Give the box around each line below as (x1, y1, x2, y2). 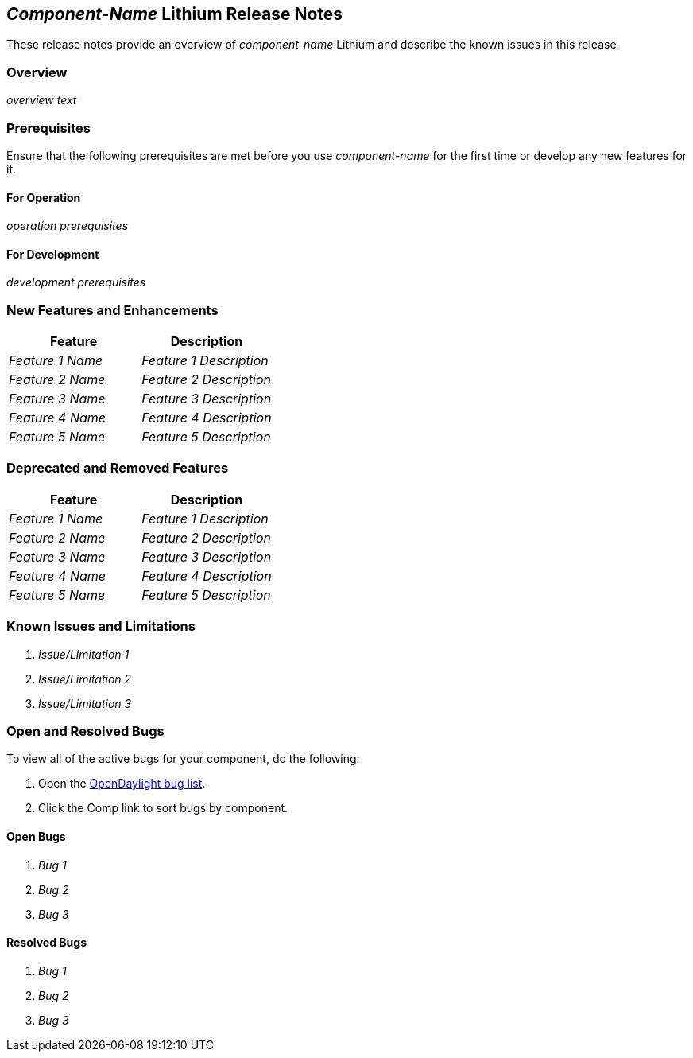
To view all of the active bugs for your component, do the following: (6, 752, 360, 766)
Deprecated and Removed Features (6, 460, 229, 476)
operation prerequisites (6, 219, 129, 233)
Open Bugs (6, 829, 66, 843)
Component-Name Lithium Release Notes (6, 4, 343, 24)
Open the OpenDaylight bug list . (38, 776, 206, 791)
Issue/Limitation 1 (38, 647, 130, 661)
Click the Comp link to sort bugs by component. (38, 801, 288, 815)
